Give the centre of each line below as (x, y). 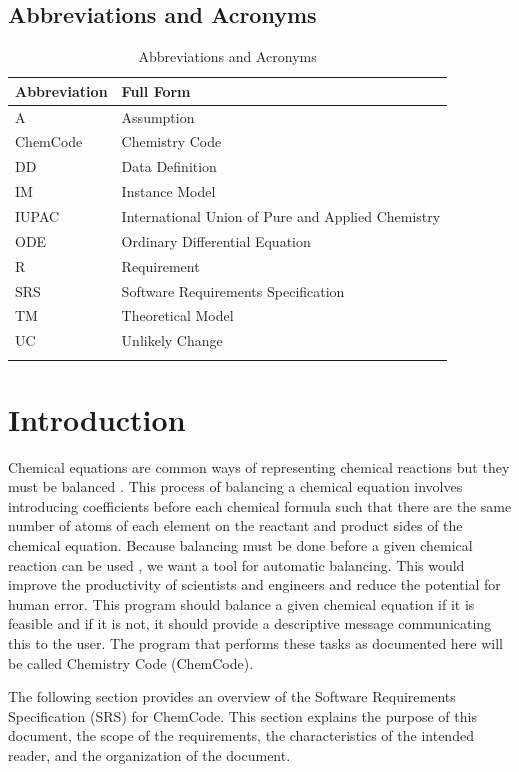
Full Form (156, 90)
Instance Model (168, 191)
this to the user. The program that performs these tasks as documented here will (256, 643)
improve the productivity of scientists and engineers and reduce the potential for (254, 584)
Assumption (158, 116)
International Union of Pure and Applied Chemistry (281, 216)
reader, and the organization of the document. (149, 755)
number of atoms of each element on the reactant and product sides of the (235, 525)
